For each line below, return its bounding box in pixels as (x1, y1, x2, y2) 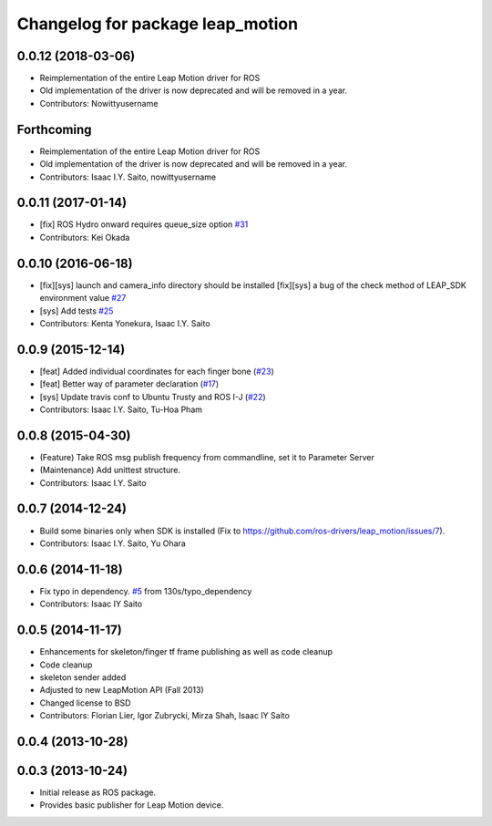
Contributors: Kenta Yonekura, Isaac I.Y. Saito (39, 317, 210, 328)
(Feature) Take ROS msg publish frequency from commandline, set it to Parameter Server (39, 451, 375, 462)
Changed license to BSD (39, 697, 131, 708)
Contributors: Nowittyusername (39, 98, 159, 108)
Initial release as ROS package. (39, 787, 157, 798)
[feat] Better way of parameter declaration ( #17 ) (39, 378, 220, 389)
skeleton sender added (39, 671, 127, 683)
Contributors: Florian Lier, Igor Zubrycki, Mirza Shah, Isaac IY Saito (39, 710, 291, 721)
